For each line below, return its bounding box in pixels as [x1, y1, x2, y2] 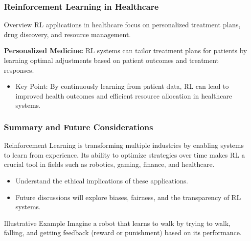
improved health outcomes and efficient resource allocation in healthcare [15, 90, 232, 100]
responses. [4, 64, 34, 75]
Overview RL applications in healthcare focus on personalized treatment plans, [4, 20, 241, 30]
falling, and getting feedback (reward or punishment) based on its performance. [4, 227, 242, 238]
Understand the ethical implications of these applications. [15, 175, 188, 185]
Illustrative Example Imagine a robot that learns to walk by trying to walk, [4, 218, 230, 228]
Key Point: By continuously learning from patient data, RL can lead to [15, 81, 229, 91]
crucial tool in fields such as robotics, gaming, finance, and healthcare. [4, 159, 215, 169]
